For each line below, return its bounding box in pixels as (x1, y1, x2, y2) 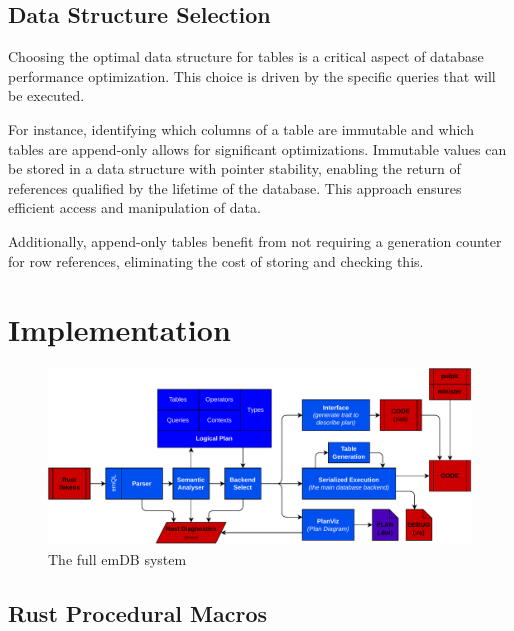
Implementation (8, 309, 231, 350)
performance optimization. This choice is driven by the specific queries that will (8, 65, 496, 86)
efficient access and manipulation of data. (8, 197, 261, 218)
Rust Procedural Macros (8, 598, 268, 629)
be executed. (8, 85, 85, 106)
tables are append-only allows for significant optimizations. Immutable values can (8, 138, 507, 159)
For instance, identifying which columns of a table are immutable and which (8, 118, 474, 139)
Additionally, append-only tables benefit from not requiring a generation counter (8, 230, 502, 251)
